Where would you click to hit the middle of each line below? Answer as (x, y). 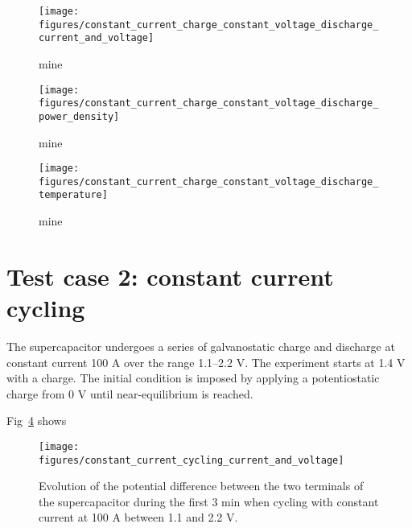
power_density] (79, 116)
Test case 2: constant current (170, 276)
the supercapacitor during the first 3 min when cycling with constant (209, 501)
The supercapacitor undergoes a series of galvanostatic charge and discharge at (201, 346)
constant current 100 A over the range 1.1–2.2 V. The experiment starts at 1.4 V (206, 362)
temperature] (73, 195)
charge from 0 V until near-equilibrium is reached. (130, 393)
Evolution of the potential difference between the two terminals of (201, 486)
